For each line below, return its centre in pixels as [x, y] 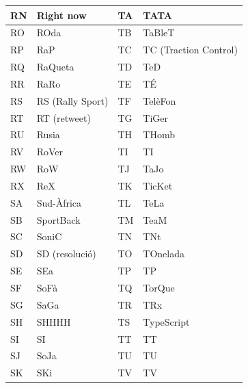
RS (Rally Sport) [72, 100]
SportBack [58, 219]
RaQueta [55, 67]
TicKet [158, 185]
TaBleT [159, 33]
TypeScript [166, 321]
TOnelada [164, 254]
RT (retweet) [64, 117]
